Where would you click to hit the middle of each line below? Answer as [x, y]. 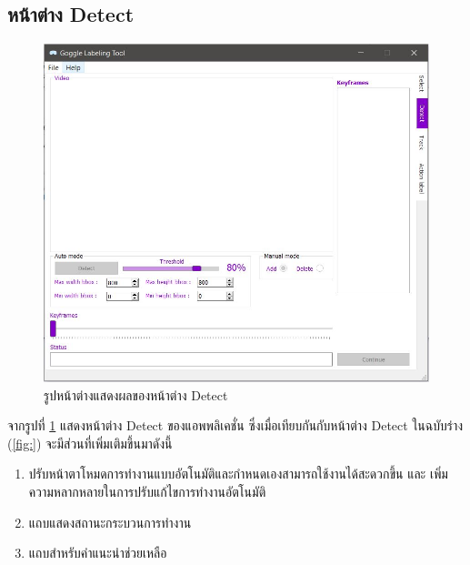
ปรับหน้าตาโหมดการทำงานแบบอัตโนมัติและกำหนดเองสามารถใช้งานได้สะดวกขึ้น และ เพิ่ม [238, 474]
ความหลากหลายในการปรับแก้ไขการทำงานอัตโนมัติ [147, 492]
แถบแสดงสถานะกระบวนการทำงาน [110, 522]
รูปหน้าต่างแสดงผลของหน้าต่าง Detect [136, 394]
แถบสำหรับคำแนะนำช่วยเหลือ [98, 553]
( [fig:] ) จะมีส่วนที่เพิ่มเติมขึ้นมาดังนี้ [90, 443]
